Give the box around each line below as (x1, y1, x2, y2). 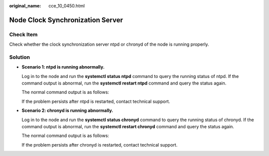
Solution (9, 54, 30, 61)
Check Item (9, 31, 38, 38)
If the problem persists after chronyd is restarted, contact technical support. (21, 142, 178, 148)
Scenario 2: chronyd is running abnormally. (21, 107, 114, 114)
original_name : (9, 3, 41, 8)
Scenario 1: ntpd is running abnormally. (21, 64, 105, 70)
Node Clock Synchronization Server (9, 15, 123, 24)
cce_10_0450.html (48, 3, 85, 8)
